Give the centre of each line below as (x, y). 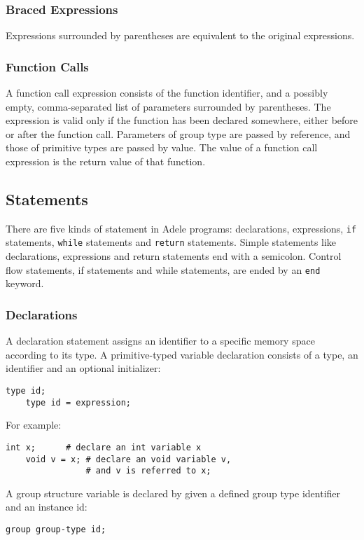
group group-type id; (56, 530)
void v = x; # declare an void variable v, (128, 459)
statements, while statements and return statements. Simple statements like (171, 242)
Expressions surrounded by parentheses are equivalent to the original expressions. (180, 35)
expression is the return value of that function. (106, 161)
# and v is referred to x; (148, 471)
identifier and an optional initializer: (83, 368)
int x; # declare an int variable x (104, 447)
